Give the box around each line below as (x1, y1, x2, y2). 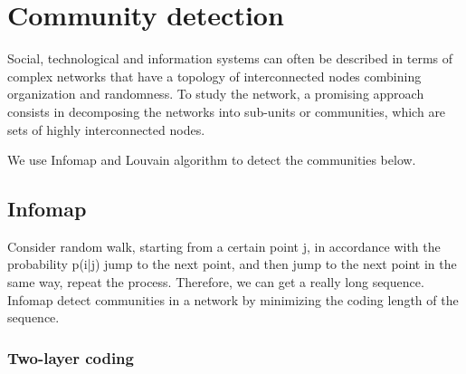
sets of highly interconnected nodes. (7, 120, 205, 139)
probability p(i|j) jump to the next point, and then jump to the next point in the (7, 254, 457, 273)
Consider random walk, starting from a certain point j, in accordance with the (7, 236, 441, 255)
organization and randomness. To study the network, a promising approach (7, 84, 424, 103)
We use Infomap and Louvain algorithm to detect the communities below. (7, 150, 416, 169)
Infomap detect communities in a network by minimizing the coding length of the (7, 290, 459, 309)
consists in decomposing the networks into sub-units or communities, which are (7, 101, 446, 120)
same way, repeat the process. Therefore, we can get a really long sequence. (7, 273, 424, 292)
